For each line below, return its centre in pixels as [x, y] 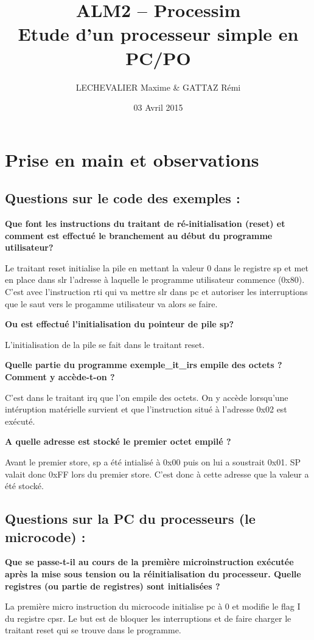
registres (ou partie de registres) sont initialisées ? [113, 586]
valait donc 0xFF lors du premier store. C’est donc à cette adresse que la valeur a [157, 474]
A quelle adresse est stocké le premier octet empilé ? [118, 441]
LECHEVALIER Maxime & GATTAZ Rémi [158, 87]
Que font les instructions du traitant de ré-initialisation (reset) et [145, 224]
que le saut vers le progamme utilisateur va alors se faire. [111, 303]
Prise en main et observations [132, 159]
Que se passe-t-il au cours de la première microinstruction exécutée [149, 562]
